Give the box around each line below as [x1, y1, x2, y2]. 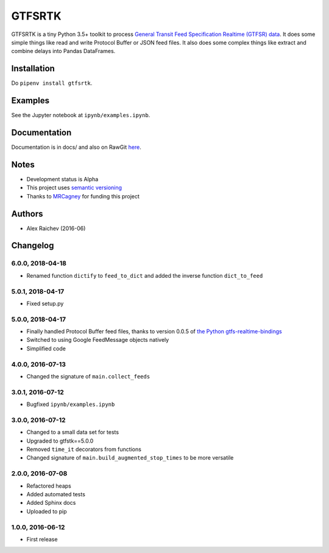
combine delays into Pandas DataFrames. [11, 48, 116, 55]
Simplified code [26, 345, 66, 352]
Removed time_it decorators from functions [26, 446, 141, 453]
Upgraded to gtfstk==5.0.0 [26, 437, 94, 444]
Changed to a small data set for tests [26, 428, 119, 436]
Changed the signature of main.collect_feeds [26, 373, 150, 380]
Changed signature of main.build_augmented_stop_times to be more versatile [26, 454, 234, 461]
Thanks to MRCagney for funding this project [26, 192, 140, 200]
